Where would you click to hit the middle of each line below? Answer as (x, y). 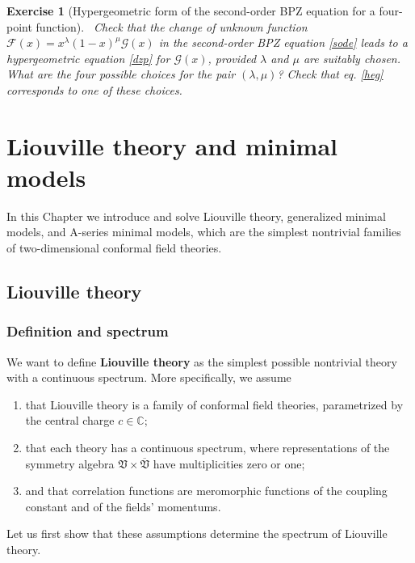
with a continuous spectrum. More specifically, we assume (149, 377)
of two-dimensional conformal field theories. (114, 248)
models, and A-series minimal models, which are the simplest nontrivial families (204, 232)
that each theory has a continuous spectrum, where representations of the (207, 448)
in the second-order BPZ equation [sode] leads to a (283, 42)
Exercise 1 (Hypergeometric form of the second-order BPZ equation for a (191, 11)
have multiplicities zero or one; (229, 463)
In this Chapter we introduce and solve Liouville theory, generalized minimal (196, 216)
